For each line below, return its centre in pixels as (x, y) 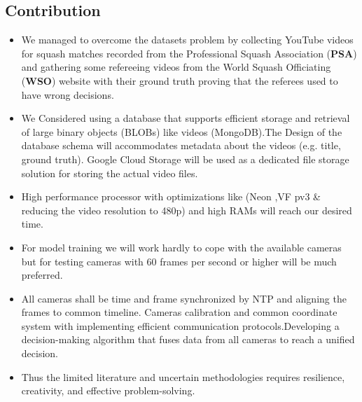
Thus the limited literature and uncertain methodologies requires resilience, (183, 376)
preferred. (42, 275)
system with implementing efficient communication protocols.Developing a (180, 325)
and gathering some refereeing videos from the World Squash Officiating (176, 67)
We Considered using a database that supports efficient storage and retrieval (186, 118)
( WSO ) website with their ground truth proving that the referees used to (180, 80)
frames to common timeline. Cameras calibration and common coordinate (179, 312)
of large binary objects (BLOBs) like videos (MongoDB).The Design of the (182, 131)
